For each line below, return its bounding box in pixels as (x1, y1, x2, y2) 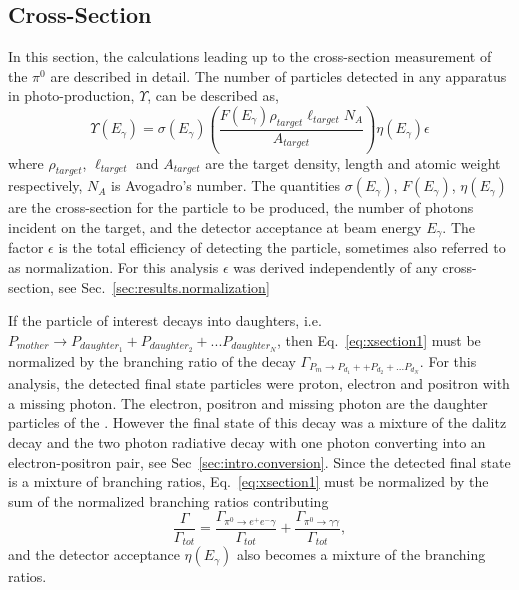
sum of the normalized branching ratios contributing (8, 490, 329, 511)
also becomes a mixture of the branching (236, 544, 486, 565)
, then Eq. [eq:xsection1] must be (277, 329, 481, 350)
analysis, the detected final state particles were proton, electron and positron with (8, 373, 510, 394)
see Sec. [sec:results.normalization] (58, 276, 270, 297)
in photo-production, (8, 85, 135, 106)
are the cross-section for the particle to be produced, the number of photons (8, 197, 474, 218)
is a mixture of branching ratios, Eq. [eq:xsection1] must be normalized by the (8, 471, 489, 492)
